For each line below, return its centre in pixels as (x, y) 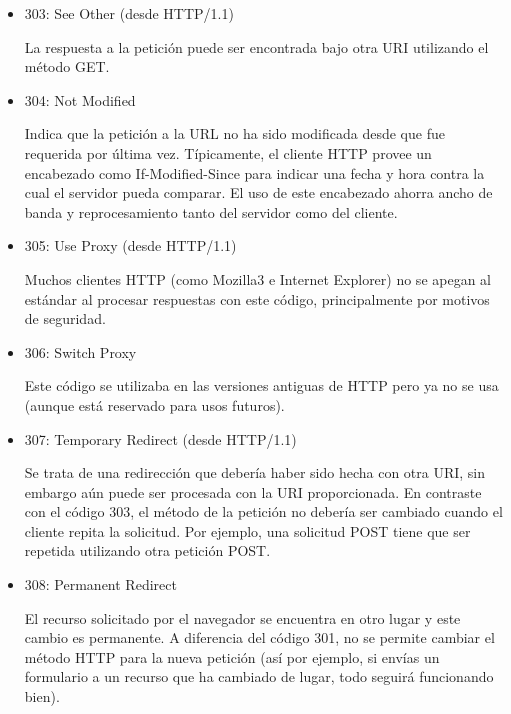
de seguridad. (65, 318)
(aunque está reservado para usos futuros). (154, 404)
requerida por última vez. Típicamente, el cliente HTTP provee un (228, 152)
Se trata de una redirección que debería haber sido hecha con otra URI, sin (255, 472)
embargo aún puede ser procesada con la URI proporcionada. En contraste (253, 491)
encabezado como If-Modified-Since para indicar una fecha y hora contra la (254, 172)
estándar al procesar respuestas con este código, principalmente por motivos (257, 298)
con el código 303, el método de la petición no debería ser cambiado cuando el (263, 511)
